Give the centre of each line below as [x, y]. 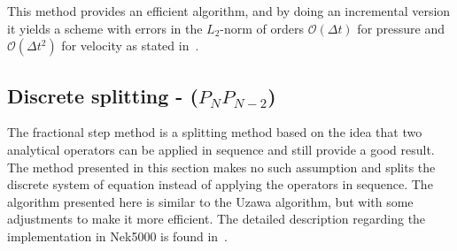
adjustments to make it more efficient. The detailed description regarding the [217, 219]
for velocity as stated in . [130, 46]
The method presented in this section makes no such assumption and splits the [221, 167]
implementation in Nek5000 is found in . [118, 236]
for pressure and [401, 28]
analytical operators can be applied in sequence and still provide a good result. [221, 149]
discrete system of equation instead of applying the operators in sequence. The [220, 184]
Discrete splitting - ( [103, 95]
